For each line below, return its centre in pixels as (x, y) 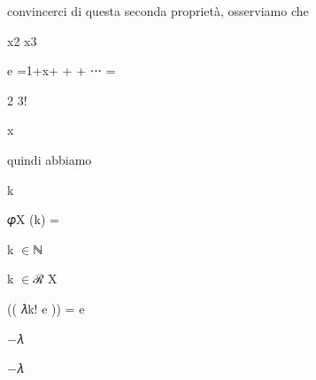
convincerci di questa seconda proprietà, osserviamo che (158, 11)
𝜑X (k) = (33, 219)
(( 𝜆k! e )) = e (46, 308)
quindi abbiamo (50, 159)
